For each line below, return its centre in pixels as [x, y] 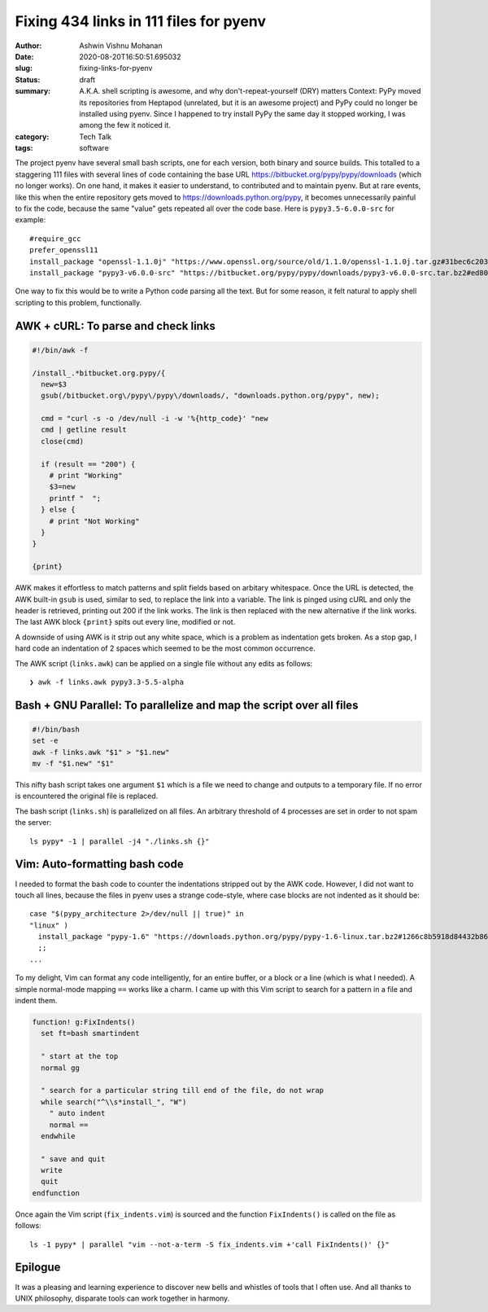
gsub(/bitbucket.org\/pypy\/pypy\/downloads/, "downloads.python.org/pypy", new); [210, 396]
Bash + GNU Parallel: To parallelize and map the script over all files [187, 705]
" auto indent [77, 1113]
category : [32, 136]
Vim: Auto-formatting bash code [99, 864]
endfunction [56, 1193]
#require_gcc [55, 239]
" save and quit [73, 1159]
